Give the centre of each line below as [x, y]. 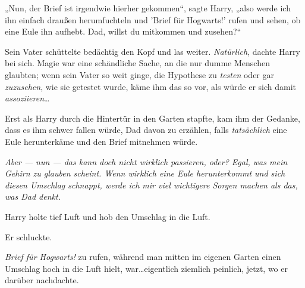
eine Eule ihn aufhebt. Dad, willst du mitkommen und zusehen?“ [123, 31]
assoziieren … [27, 98]
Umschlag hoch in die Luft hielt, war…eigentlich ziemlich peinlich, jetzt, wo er [146, 268]
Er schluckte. [29, 236]
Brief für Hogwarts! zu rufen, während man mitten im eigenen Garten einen [143, 257]
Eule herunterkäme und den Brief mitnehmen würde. [101, 141]
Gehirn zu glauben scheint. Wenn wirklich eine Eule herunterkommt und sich [145, 173]
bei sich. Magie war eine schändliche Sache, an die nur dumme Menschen [137, 63]
